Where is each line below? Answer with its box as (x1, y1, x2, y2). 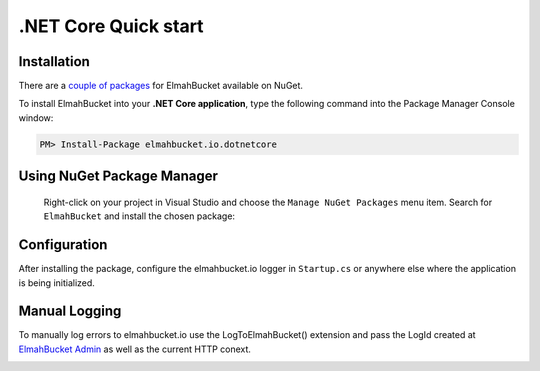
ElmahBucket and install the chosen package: (43, 210, 235, 222)
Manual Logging (18, 303, 122, 320)
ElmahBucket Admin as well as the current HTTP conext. (18, 343, 252, 355)
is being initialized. (18, 276, 95, 289)
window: (18, 111, 54, 124)
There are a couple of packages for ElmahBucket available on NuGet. (18, 80, 304, 92)
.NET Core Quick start (18, 15, 204, 37)
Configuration (18, 236, 108, 254)
